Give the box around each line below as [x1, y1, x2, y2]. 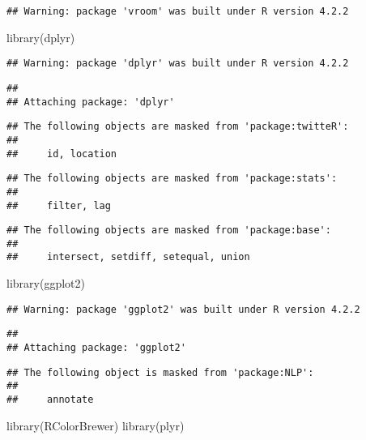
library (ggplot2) [6, 275, 85, 292]
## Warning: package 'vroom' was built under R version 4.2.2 [6, 6, 349, 17]
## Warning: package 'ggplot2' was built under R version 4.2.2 [6, 303, 360, 315]
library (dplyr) [6, 28, 75, 45]
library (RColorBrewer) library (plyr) [6, 417, 185, 434]
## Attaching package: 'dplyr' [6, 96, 175, 108]
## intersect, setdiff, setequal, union [6, 251, 250, 263]
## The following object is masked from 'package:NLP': [6, 366, 314, 378]
